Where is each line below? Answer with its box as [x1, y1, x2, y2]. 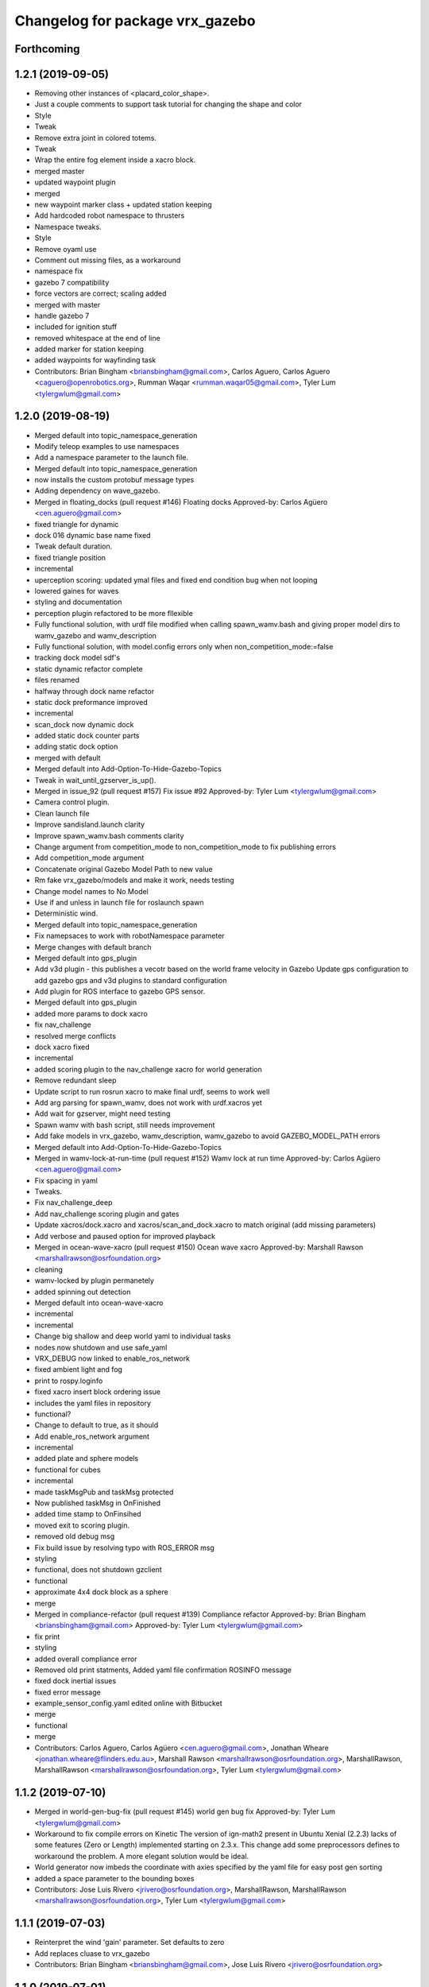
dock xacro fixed [34, 1042, 91, 1052]
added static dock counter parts [34, 731, 140, 741]
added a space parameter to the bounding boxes [34, 1873, 195, 1883]
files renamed [34, 676, 79, 685]
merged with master [34, 300, 101, 309]
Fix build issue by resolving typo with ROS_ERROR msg [34, 1543, 214, 1552]
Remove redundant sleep [34, 1075, 117, 1085]
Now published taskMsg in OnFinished [34, 1498, 161, 1508]
